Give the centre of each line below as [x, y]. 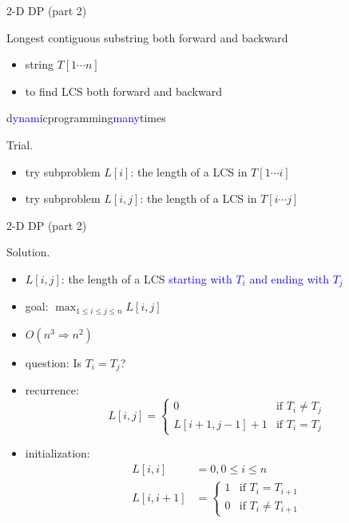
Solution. [28, 252]
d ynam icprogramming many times [86, 118]
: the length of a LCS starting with [147, 278]
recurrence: [52, 390]
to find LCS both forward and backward [123, 91]
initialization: [58, 453]
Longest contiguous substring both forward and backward [147, 37]
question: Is [53, 362]
